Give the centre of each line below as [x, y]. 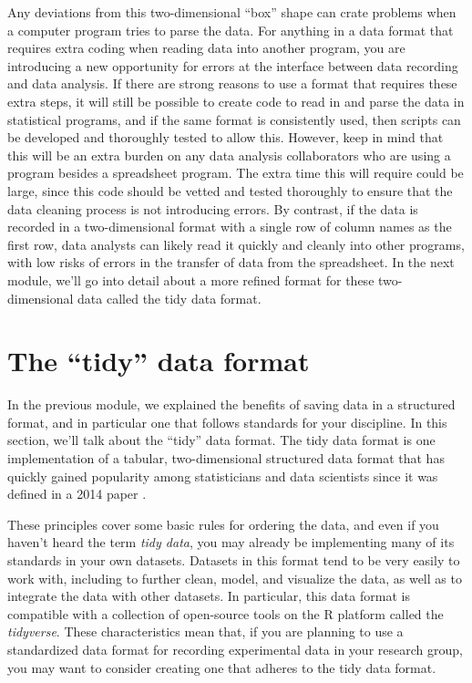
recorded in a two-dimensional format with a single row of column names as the [230, 227]
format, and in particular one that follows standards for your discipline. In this [227, 422]
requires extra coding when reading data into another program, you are [206, 48]
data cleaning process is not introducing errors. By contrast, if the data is [213, 208]
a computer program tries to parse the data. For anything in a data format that [231, 30]
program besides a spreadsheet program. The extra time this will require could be [236, 173]
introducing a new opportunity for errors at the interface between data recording [233, 65]
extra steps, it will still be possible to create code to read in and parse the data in [236, 101]
